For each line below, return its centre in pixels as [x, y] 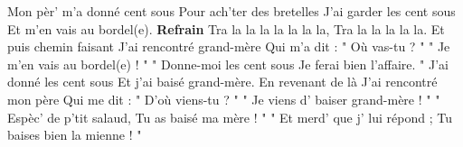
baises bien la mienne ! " [75, 135]
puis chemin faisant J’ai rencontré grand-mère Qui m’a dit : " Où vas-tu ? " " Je [229, 46]
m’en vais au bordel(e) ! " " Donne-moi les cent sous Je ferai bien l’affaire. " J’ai [228, 64]
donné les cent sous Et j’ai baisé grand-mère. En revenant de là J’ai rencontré [222, 82]
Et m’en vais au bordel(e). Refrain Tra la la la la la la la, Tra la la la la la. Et [226, 28]
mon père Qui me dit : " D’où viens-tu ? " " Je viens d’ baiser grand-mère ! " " [224, 99]
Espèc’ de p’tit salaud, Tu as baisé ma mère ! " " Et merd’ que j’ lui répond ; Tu [230, 117]
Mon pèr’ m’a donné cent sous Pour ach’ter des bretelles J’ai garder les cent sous [231, 11]
